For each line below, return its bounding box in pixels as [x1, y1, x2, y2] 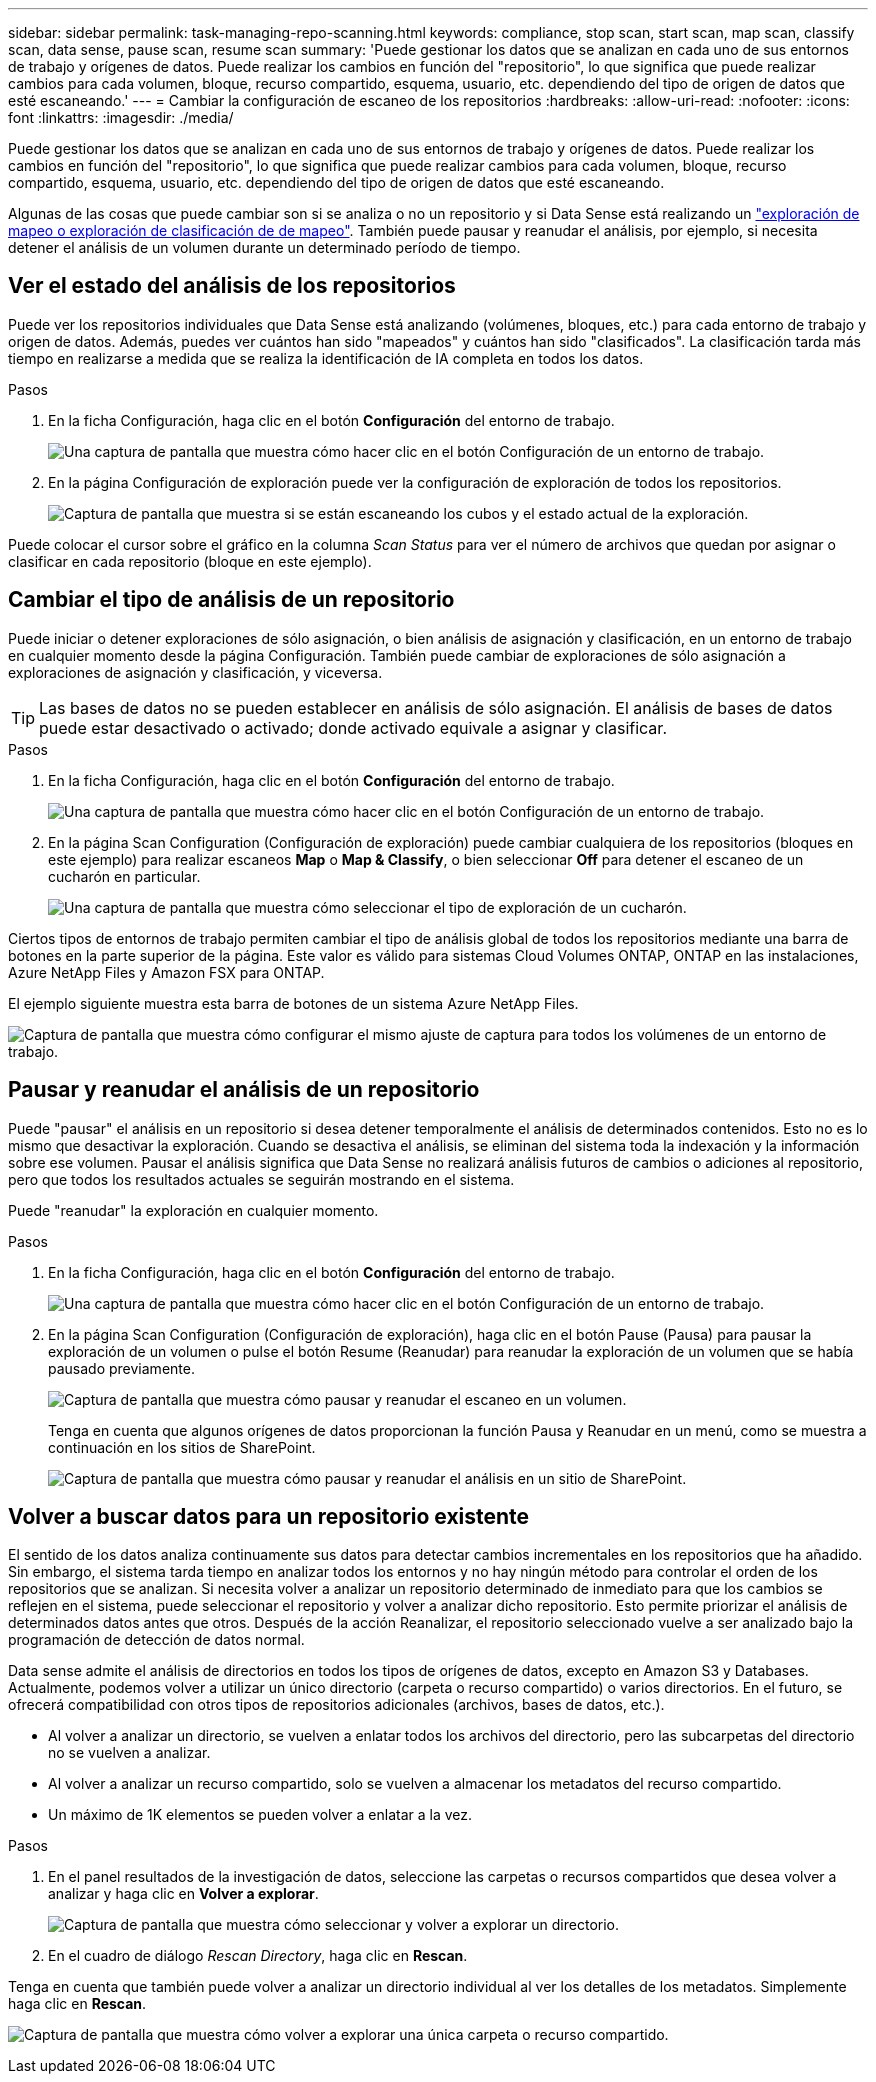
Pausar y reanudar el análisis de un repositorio [8, 1077, 480, 1103]
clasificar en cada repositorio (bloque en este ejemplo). [8, 552, 372, 570]
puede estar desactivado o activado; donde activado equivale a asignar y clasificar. [39, 717, 667, 738]
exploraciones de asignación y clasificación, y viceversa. [8, 663, 383, 681]
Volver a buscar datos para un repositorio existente [8, 1503, 530, 1529]
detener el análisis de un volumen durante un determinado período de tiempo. [8, 239, 521, 256]
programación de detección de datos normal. [8, 1631, 305, 1649]
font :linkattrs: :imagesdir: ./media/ [8, 109, 234, 126]
